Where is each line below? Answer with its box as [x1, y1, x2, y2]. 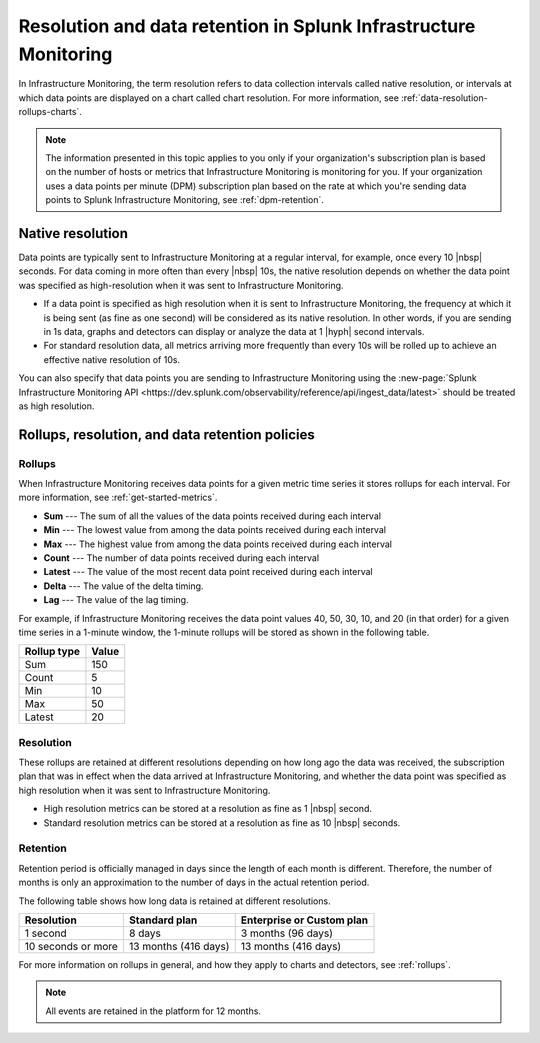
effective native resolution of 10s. [43, 353, 180, 365]
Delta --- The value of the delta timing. [43, 580, 204, 592]
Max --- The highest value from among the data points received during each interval [43, 538, 392, 550]
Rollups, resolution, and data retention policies [18, 426, 315, 443]
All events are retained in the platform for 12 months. [45, 1005, 262, 1017]
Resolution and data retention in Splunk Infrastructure [18, 15, 476, 37]
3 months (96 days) [240, 926, 334, 940]
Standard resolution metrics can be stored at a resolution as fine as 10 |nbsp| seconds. [43, 816, 401, 829]
